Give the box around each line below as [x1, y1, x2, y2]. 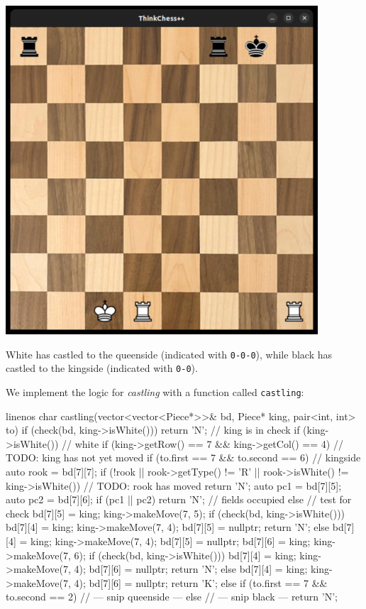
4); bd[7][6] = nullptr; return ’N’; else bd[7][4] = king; [74, 561, 308, 576]
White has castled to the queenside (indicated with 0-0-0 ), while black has [6, 346, 332, 361]
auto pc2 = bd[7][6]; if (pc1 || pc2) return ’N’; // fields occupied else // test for [6, 492, 352, 507]
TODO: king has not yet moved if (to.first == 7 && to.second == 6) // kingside [6, 450, 361, 465]
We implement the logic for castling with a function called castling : [6, 384, 304, 399]
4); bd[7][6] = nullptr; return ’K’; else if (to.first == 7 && [74, 575, 328, 590]
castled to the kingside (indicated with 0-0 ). [6, 361, 198, 375]
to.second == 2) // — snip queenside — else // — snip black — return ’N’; [6, 589, 338, 604]
